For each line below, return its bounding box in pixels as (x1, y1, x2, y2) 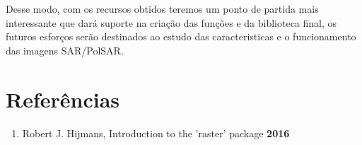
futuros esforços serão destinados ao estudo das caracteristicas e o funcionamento (6, 29, 356, 44)
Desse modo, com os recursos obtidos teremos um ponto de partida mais (6, 1, 319, 16)
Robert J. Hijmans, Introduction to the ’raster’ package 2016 (22, 125, 290, 140)
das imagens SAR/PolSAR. (6, 42, 124, 57)
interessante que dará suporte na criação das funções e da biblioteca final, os (6, 15, 337, 30)
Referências (6, 84, 120, 113)
